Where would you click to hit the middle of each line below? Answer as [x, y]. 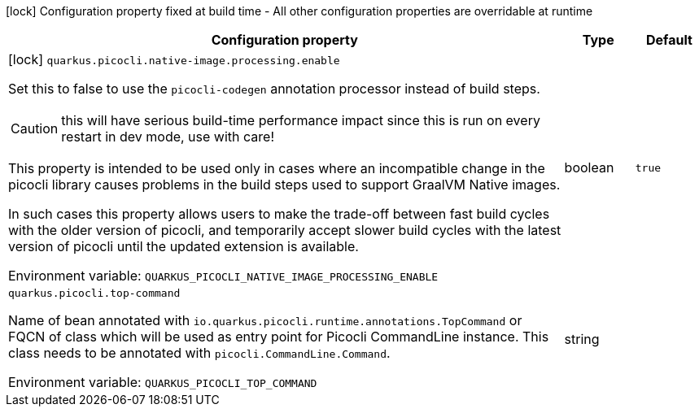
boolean [589, 167]
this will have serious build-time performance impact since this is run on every [301, 120]
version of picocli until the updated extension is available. [183, 246]
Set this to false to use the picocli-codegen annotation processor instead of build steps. [274, 89]
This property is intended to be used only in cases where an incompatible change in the [277, 168]
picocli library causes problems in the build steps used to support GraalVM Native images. [284, 185]
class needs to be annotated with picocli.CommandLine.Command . [199, 353]
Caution [35, 128]
